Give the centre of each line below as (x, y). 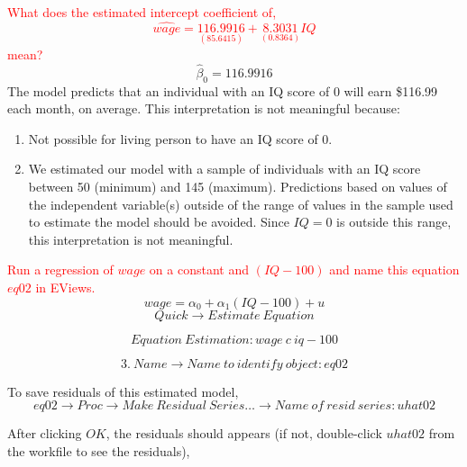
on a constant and (199, 269)
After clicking (45, 433)
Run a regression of (60, 269)
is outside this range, (394, 222)
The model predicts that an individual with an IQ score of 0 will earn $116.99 (223, 90)
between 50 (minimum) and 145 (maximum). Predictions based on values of (238, 187)
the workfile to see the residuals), (99, 450)
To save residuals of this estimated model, (123, 391)
